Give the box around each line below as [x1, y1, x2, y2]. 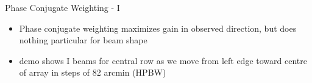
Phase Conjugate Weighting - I [5, 1, 120, 13]
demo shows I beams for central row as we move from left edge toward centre [19, 54, 307, 67]
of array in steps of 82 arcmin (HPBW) [19, 66, 166, 79]
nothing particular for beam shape [19, 34, 147, 46]
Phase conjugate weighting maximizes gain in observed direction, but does [19, 21, 297, 34]
